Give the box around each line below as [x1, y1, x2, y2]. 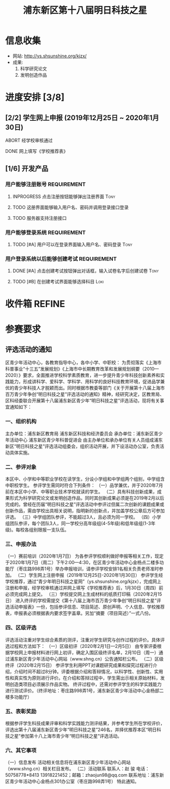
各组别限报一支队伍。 [24, 527, 69, 533]
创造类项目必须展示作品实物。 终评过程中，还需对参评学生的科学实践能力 [9, 681, 162, 687]
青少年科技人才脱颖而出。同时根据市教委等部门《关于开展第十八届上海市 [14, 385, 165, 391]
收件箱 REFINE [5, 298, 65, 310]
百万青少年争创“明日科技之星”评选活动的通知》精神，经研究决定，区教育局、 [5, 391, 164, 398]
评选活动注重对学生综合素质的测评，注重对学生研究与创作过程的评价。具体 [5, 637, 160, 643]
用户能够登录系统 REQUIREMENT [5, 229, 86, 236]
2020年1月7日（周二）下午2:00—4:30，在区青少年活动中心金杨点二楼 [9, 560, 155, 566]
